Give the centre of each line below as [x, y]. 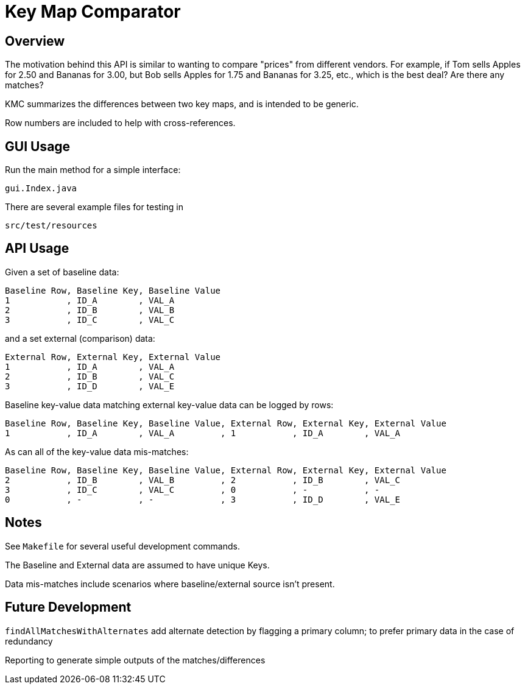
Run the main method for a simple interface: [93, 170]
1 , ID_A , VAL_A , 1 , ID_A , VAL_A [203, 433]
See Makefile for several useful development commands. [122, 546]
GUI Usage [38, 146]
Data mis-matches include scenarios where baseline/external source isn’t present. [170, 584]
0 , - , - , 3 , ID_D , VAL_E [203, 499]
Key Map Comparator [93, 12]
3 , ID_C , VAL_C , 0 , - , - [192, 489]
